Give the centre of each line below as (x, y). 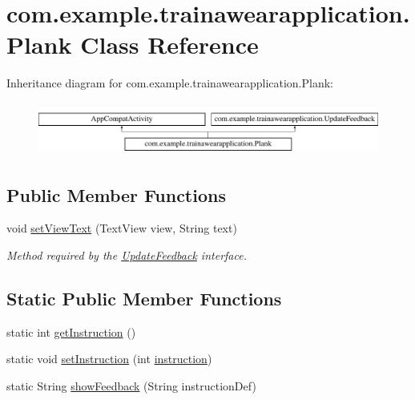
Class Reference (169, 44)
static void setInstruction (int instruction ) (109, 359)
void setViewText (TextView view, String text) (122, 228)
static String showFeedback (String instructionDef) (131, 386)
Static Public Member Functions (144, 299)
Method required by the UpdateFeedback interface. (127, 255)
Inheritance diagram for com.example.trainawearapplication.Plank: (170, 83)
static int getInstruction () (71, 331)
